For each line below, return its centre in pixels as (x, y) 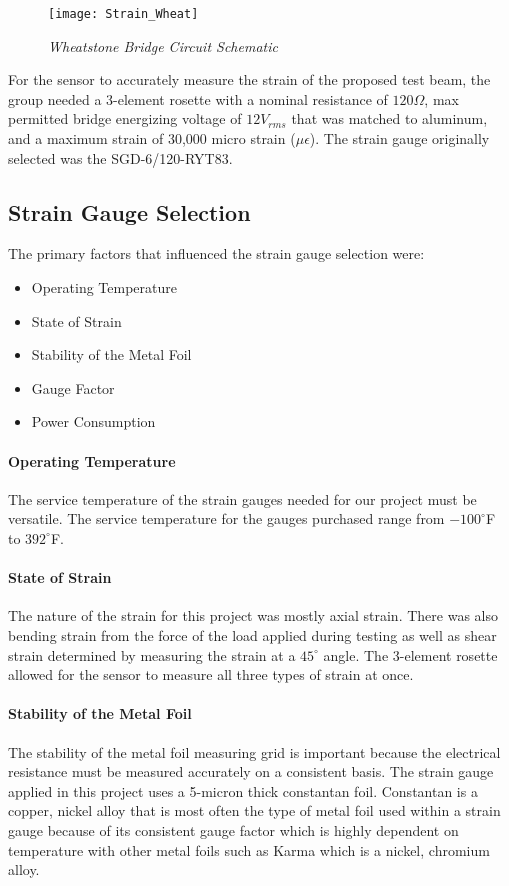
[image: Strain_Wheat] (123, 14)
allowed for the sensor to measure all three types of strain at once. (211, 674)
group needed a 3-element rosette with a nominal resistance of (198, 98)
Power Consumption (93, 421)
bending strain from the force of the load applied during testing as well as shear (252, 634)
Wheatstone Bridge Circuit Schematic (163, 45)
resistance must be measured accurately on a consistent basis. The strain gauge (251, 771)
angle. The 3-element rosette (410, 654)
